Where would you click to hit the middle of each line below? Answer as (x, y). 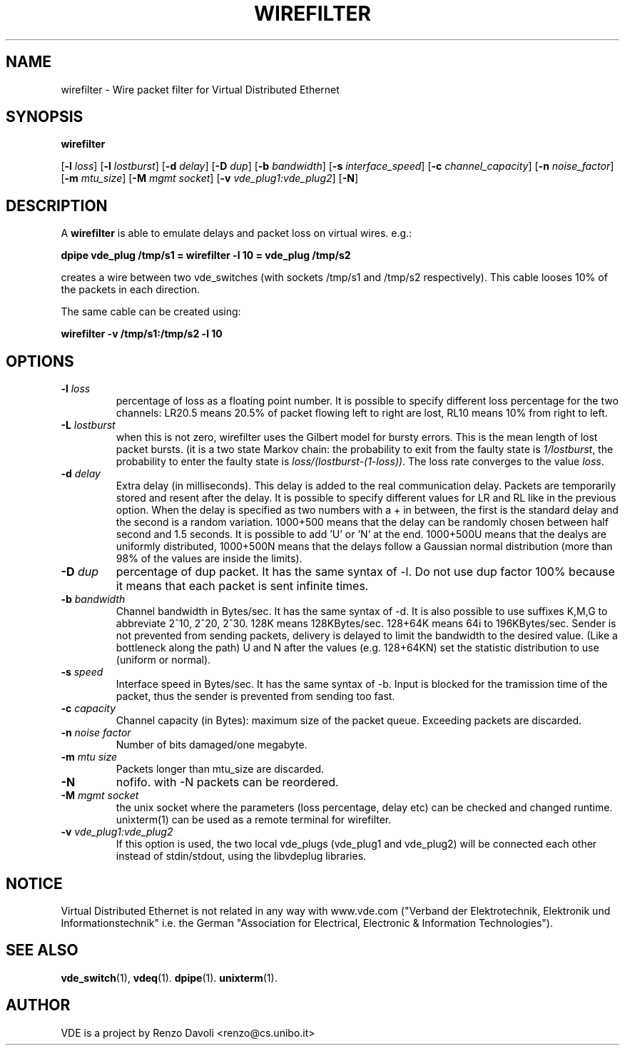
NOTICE (34, 883)
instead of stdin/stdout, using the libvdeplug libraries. (241, 856)
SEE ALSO (42, 950)
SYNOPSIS (45, 117)
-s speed (82, 672)
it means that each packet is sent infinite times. (242, 586)
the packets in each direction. (131, 290)
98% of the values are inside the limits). (209, 559)
